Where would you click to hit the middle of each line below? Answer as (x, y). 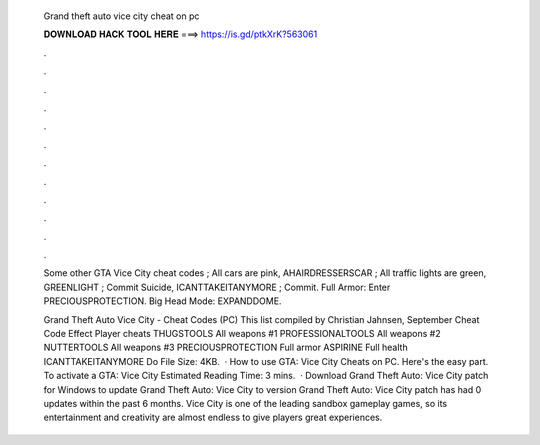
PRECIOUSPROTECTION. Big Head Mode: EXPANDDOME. (162, 301)
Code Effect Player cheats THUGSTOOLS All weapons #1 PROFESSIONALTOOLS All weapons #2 (242, 334)
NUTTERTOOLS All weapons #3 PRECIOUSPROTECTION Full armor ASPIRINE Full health (226, 347)
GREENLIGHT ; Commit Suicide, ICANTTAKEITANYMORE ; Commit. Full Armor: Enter (217, 287)
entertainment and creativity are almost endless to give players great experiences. (213, 417)
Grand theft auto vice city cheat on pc (121, 16)
